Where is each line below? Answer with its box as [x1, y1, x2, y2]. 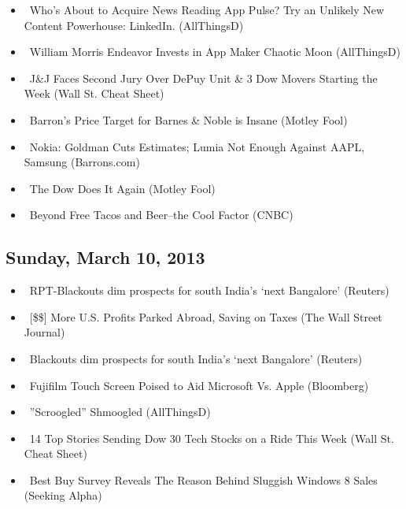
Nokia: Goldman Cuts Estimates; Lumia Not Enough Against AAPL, [29, 138, 365, 154]
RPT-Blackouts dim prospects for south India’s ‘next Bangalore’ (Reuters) [29, 282, 389, 299]
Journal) [24, 324, 65, 340]
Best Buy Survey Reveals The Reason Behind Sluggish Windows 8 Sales [29, 471, 378, 488]
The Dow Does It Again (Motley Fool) [29, 180, 216, 196]
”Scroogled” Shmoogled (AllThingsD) [29, 403, 211, 420]
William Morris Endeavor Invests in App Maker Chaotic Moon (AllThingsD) [29, 43, 400, 60]
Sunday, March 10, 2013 [6, 245, 205, 269]
